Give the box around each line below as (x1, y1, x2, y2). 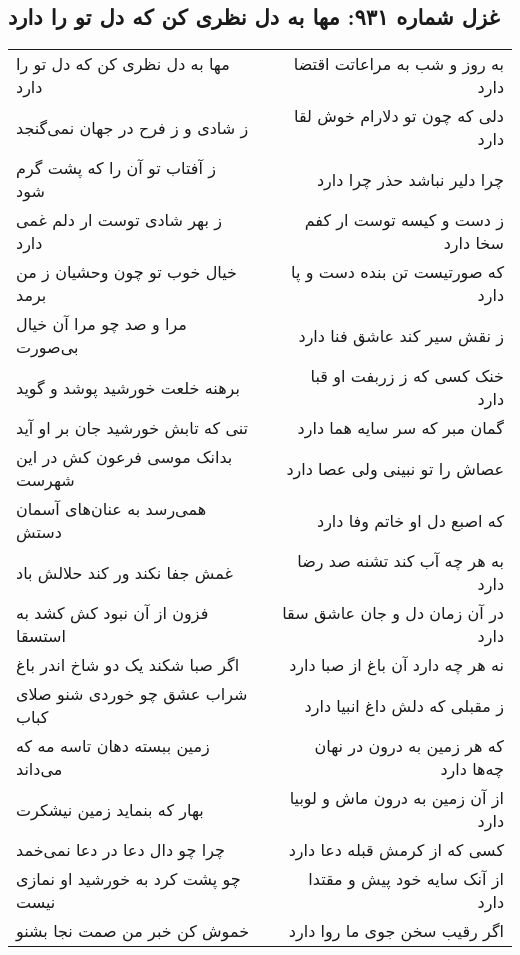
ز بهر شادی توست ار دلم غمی (16, 208, 222, 232)
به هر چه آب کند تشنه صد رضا (297, 549, 504, 573)
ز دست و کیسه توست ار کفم (304, 208, 504, 232)
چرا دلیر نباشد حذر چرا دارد (316, 167, 504, 191)
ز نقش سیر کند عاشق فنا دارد (298, 323, 504, 347)
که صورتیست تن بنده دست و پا (291, 260, 504, 284)
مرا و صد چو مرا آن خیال (16, 312, 187, 336)
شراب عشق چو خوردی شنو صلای (16, 682, 248, 706)
